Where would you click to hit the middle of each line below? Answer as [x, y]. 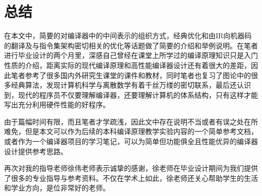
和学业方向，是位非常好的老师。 [57, 188]
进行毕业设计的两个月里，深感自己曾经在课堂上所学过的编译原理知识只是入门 [131, 55]
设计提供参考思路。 [36, 151]
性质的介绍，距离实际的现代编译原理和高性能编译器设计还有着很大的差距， [127, 65]
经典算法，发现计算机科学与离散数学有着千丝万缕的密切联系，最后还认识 [131, 85]
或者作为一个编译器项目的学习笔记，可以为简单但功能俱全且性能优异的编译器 [131, 141]
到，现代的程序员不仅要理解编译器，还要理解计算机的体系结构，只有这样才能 [131, 94]
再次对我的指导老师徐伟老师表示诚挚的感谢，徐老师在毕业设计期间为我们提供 [131, 168]
